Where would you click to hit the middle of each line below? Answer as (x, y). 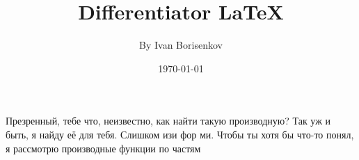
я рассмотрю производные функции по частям (103, 148)
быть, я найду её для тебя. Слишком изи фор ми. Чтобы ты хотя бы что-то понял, (180, 134)
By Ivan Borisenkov (181, 45)
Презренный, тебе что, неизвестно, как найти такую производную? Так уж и (168, 121)
